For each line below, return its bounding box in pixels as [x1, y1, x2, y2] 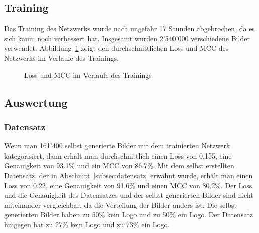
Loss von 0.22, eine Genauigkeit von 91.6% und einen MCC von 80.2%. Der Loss [4, 180, 252, 190]
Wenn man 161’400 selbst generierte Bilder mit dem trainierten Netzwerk [4, 140, 230, 151]
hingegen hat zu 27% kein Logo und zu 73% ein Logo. [4, 219, 170, 229]
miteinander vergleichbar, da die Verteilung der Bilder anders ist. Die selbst [4, 199, 237, 210]
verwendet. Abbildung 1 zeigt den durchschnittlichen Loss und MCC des [4, 43, 229, 53]
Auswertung [4, 94, 68, 110]
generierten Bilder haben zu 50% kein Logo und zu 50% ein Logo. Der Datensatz [4, 209, 253, 220]
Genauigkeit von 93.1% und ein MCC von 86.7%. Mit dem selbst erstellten [4, 160, 234, 171]
